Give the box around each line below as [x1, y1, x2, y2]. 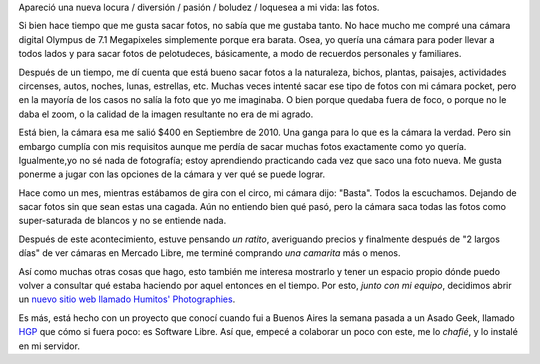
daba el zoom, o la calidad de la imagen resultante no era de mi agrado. [18, 108, 314, 120]
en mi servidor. [18, 340, 80, 352]
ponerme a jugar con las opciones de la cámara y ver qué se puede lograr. [18, 168, 325, 180]
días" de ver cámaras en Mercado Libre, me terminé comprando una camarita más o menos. [18, 247, 401, 259]
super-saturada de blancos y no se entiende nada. [18, 215, 227, 227]
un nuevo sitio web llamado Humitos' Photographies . [18, 293, 236, 305]
